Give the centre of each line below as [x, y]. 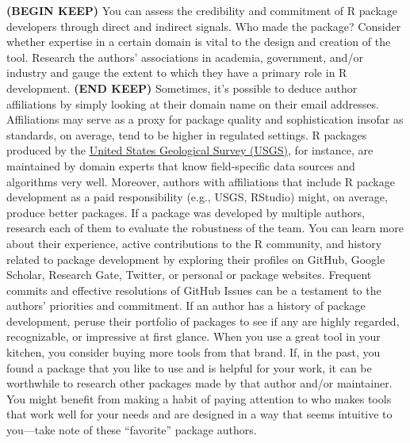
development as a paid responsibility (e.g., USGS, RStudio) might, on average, [197, 197]
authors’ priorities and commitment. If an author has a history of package [186, 306]
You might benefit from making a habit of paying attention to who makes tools [199, 398]
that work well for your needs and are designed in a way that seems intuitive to [199, 414]
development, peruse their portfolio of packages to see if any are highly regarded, [203, 321]
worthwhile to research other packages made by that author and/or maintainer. [199, 383]
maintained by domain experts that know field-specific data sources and [181, 165]
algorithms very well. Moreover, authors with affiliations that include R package [201, 181]
